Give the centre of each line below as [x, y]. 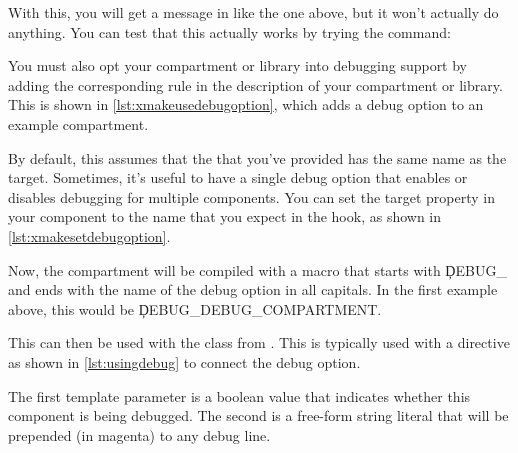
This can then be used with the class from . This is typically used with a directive [259, 342]
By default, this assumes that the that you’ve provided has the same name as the [257, 157]
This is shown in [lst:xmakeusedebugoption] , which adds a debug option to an [246, 104]
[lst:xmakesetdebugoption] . [89, 235]
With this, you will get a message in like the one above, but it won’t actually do [253, 12]
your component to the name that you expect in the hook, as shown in [225, 216]
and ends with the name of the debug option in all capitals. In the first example [253, 289]
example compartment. [78, 123]
